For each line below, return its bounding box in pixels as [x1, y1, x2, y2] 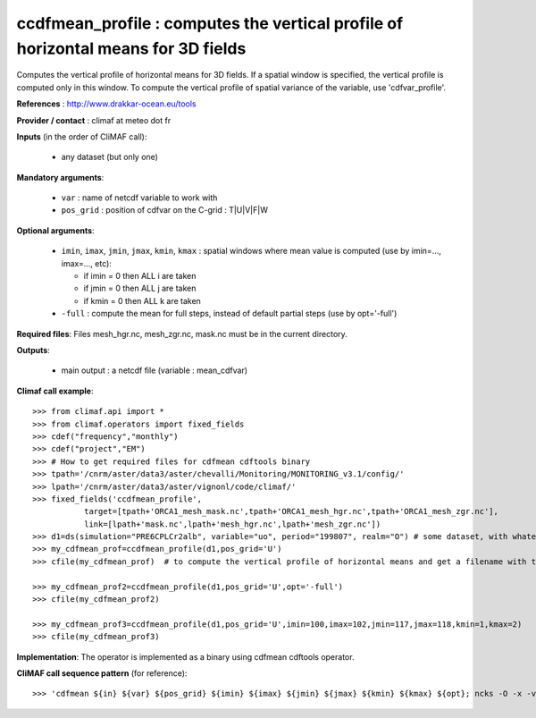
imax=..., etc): [61, 258, 112, 268]
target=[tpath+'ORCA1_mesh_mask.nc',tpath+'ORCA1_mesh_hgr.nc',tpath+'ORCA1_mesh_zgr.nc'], [83, 506, 499, 517]
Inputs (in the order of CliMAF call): [16, 131, 147, 142]
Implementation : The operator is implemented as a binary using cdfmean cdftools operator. [16, 651, 355, 662]
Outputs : [16, 344, 51, 355]
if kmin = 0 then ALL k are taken [83, 295, 201, 306]
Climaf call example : [16, 385, 94, 396]
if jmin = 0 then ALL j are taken [83, 283, 197, 294]
